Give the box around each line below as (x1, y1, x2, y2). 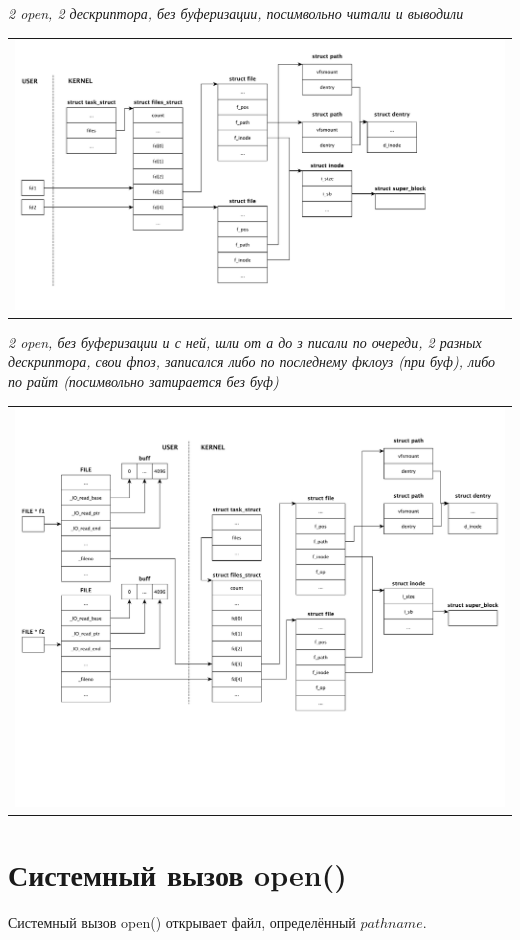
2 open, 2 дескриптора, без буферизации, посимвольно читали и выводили (8, 3, 464, 23)
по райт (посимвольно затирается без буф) (8, 371, 279, 392)
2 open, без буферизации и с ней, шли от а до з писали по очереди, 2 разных (8, 331, 482, 352)
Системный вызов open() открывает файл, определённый (8, 912, 356, 933)
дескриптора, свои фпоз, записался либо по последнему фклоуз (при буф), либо (8, 351, 496, 372)
